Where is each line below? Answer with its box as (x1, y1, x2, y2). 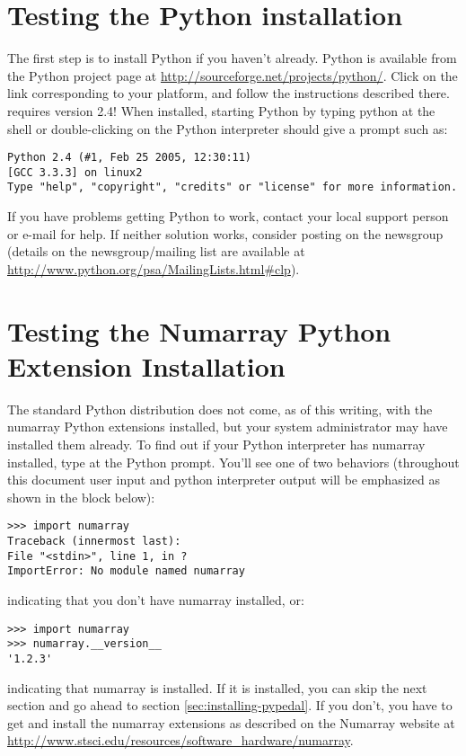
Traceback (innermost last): (7, 534, 181, 547)
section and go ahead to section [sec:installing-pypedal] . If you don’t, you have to (7, 696, 453, 715)
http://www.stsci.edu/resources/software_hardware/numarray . (7, 731, 354, 750)
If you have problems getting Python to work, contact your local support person (7, 207, 449, 226)
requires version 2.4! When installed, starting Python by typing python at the (7, 101, 435, 120)
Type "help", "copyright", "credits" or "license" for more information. (7, 181, 458, 194)
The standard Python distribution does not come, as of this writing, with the (7, 399, 433, 418)
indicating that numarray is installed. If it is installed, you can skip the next (7, 678, 427, 697)
